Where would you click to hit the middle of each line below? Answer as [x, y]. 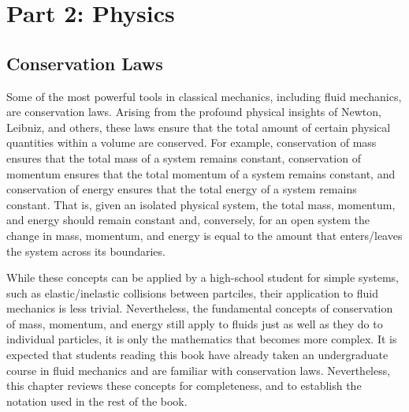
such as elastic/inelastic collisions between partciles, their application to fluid [192, 292]
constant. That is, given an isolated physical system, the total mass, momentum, [201, 204]
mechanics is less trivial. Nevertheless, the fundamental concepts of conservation [200, 308]
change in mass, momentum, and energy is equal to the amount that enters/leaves [204, 235]
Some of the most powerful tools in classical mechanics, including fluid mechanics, [204, 96]
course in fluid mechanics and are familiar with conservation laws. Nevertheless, [199, 370]
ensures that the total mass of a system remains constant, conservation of [184, 157]
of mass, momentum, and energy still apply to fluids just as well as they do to [195, 323]
